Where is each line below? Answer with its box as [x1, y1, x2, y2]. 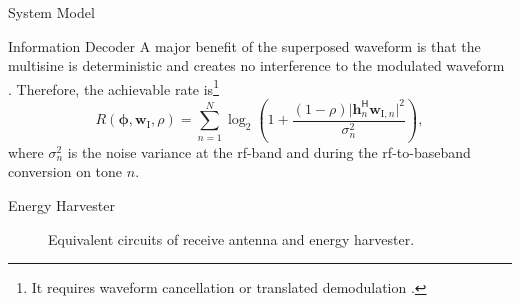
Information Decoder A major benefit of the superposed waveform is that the [8, 35, 481, 56]
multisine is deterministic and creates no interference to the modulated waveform [8, 55, 505, 76]
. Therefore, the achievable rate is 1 [8, 75, 219, 99]
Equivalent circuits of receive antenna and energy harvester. [48, 228, 415, 249]
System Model [8, 2, 95, 22]
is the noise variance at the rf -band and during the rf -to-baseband [67, 141, 471, 162]
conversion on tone [8, 161, 123, 182]
